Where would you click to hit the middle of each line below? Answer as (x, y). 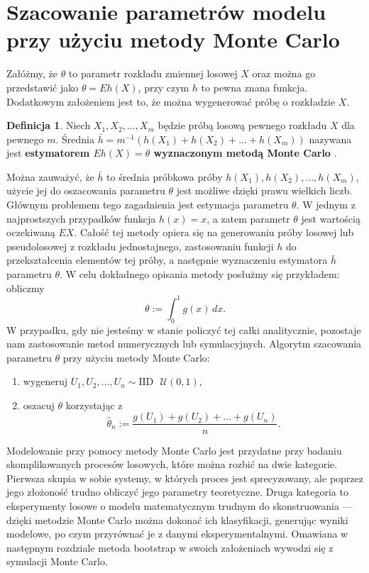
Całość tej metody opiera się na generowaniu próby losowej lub (217, 232)
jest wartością (331, 218)
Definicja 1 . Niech (49, 125)
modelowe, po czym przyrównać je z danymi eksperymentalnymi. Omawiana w (177, 534)
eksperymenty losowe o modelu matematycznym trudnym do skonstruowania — (180, 505)
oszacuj (39, 405)
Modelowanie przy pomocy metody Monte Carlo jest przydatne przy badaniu (174, 450)
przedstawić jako (43, 87)
